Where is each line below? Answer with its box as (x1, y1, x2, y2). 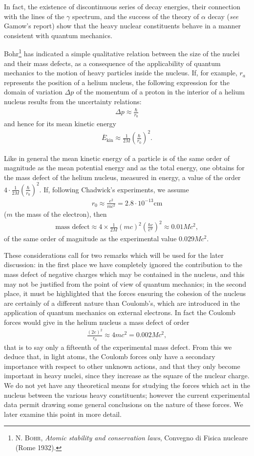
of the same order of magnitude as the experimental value (4, 233, 177, 244)
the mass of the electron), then (15, 209, 107, 219)
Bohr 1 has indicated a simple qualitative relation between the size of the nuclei (4, 47, 240, 59)
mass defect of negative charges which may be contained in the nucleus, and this (4, 269, 245, 279)
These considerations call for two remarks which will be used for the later (4, 250, 224, 260)
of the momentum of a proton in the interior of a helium (76, 87, 245, 97)
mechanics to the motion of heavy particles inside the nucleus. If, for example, (4, 68, 237, 78)
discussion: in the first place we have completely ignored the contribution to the (4, 259, 243, 270)
